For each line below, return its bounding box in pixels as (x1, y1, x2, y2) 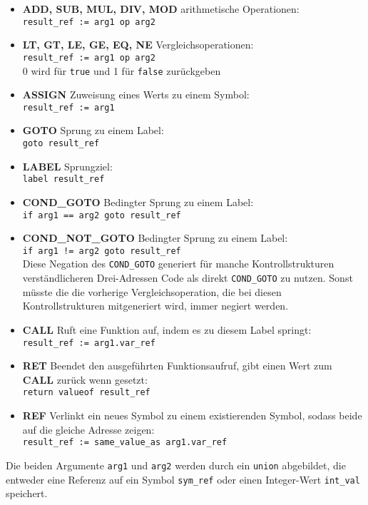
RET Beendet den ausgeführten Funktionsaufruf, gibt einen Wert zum (22, 358, 332, 373)
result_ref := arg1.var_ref (22, 337, 155, 348)
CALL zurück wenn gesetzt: (22, 372, 148, 387)
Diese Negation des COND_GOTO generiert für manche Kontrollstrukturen (22, 256, 334, 271)
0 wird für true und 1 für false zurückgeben (22, 63, 221, 78)
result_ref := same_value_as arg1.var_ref (22, 437, 228, 448)
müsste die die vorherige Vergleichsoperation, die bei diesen (22, 284, 282, 299)
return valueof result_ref (22, 387, 150, 398)
